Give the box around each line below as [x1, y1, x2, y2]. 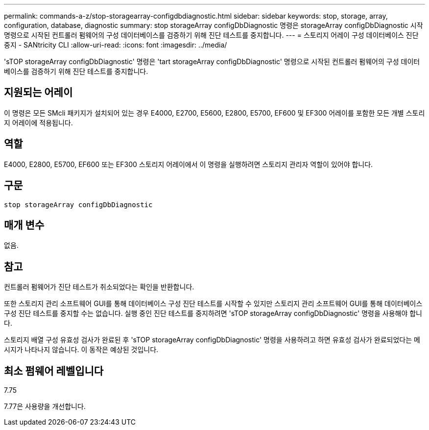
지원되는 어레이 [4, 86, 73, 99]
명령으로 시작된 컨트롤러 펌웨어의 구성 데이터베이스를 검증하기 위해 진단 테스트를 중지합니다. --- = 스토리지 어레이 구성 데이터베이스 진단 [4, 31, 419, 39]
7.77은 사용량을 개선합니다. [4, 402, 86, 411]
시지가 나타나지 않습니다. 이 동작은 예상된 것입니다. [4, 345, 159, 354]
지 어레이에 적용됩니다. [4, 118, 73, 127]
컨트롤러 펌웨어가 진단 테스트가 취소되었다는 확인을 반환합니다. [4, 283, 194, 291]
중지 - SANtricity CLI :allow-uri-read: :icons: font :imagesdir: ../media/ [4, 41, 227, 49]
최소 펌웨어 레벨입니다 [4, 364, 104, 377]
